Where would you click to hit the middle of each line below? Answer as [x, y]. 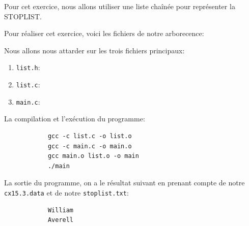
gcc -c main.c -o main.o [90, 146]
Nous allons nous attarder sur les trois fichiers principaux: [94, 50]
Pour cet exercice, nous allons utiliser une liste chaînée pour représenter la [120, 6]
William [61, 210]
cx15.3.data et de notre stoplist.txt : [66, 192]
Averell [61, 220]
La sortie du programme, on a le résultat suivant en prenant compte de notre [124, 183]
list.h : [28, 67]
